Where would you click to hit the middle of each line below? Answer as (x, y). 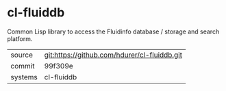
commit (23, 66)
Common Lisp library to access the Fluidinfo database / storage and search (113, 31)
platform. (20, 38)
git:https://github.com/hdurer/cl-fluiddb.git (113, 55)
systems (24, 77)
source (22, 55)
